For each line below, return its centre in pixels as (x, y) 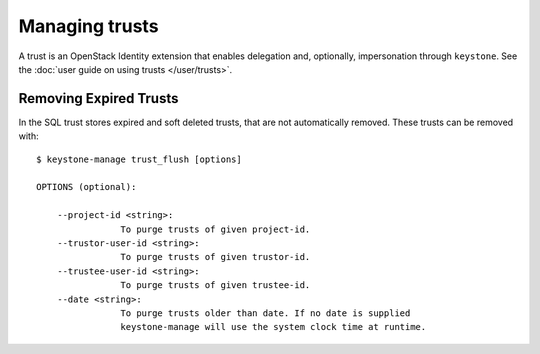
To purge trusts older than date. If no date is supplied (265, 313)
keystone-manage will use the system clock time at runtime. (273, 327)
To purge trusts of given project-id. (215, 229)
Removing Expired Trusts (98, 98)
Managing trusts (88, 26)
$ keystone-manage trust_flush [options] (139, 159)
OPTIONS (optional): (86, 187)
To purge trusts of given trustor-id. (215, 257)
